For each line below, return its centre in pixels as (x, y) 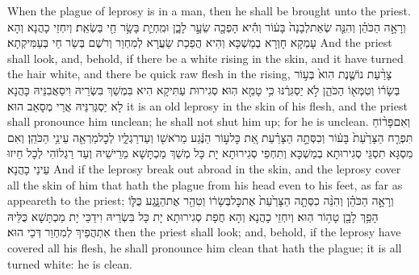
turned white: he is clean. (70, 263)
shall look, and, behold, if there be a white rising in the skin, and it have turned (205, 58)
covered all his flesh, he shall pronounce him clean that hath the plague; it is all (205, 247)
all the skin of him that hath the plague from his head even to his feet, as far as (205, 184)
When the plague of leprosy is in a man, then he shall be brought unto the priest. (209, 10)
